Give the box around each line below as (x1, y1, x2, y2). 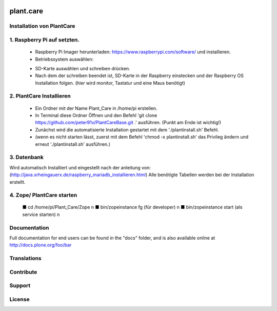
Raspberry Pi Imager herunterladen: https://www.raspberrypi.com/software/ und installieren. (35, 49, 231, 55)
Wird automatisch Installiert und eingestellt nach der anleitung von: (9, 164, 151, 170)
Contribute (9, 268, 37, 276)
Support (9, 282, 31, 289)
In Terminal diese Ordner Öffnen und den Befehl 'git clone (35, 112, 157, 119)
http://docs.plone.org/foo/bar (9, 242, 72, 248)
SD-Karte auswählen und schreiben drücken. (35, 65, 130, 71)
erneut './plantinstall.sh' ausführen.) (35, 141, 110, 147)
